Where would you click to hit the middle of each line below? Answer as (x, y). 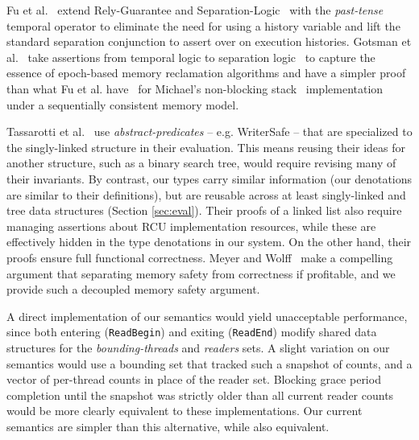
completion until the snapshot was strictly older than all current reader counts (200, 395)
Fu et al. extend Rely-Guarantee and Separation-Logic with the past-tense (195, 10)
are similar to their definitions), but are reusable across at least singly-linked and (206, 194)
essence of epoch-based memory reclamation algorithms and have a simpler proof (206, 73)
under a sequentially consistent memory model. (123, 104)
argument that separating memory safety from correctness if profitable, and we (201, 273)
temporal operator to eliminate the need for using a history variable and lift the (203, 25)
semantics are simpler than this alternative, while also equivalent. (168, 426)
